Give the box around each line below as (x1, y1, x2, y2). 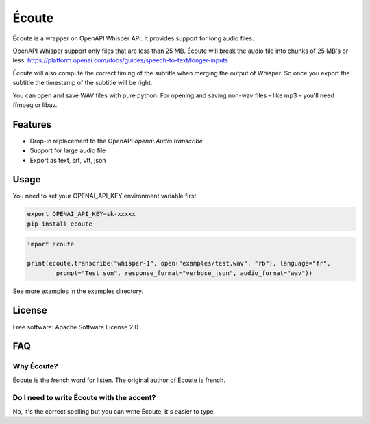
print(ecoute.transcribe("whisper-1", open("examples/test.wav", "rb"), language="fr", (27, 259, 331, 268)
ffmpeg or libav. (12, 100, 58, 109)
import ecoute (27, 240, 75, 248)
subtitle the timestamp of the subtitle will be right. (12, 79, 153, 87)
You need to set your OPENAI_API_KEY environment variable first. (12, 192, 198, 200)
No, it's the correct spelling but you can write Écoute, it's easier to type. (12, 407, 216, 415)
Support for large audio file (29, 146, 106, 154)
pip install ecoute (27, 220, 92, 228)
